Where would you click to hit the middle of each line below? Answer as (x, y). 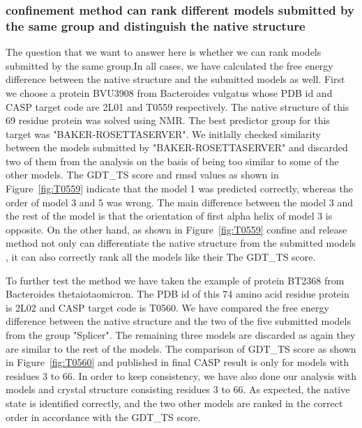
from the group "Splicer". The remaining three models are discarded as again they (181, 335)
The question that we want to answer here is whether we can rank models (164, 52)
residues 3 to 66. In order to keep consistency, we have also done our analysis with (181, 375)
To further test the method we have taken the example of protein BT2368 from (175, 280)
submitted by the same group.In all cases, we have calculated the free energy (169, 65)
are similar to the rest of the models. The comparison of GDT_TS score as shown (181, 348)
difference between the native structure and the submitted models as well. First (175, 79)
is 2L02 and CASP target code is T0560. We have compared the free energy (167, 307)
